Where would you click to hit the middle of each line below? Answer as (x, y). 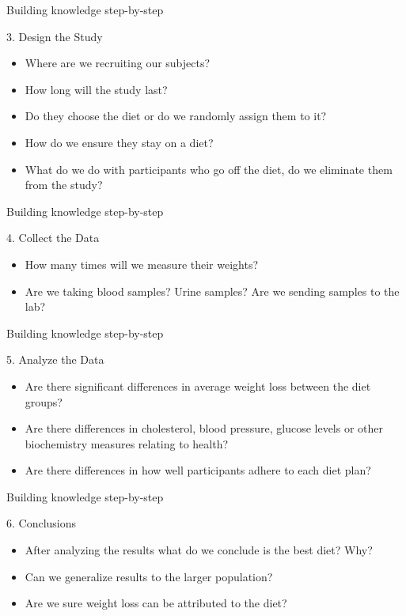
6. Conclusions (42, 523)
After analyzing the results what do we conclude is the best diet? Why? (199, 550)
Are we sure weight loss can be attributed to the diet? (156, 603)
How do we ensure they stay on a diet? (119, 142)
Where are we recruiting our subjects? (118, 63)
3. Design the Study (55, 36)
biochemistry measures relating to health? (127, 443)
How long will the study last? (96, 89)
